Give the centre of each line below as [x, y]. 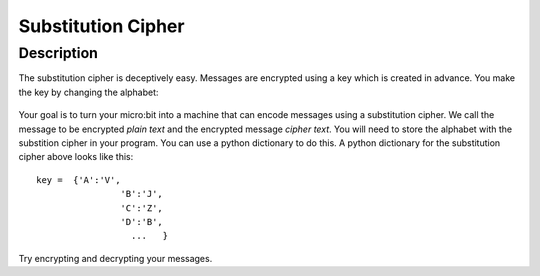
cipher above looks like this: [76, 157]
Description [58, 53]
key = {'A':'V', [78, 179]
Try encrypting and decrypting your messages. [115, 258]
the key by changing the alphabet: [88, 92]
